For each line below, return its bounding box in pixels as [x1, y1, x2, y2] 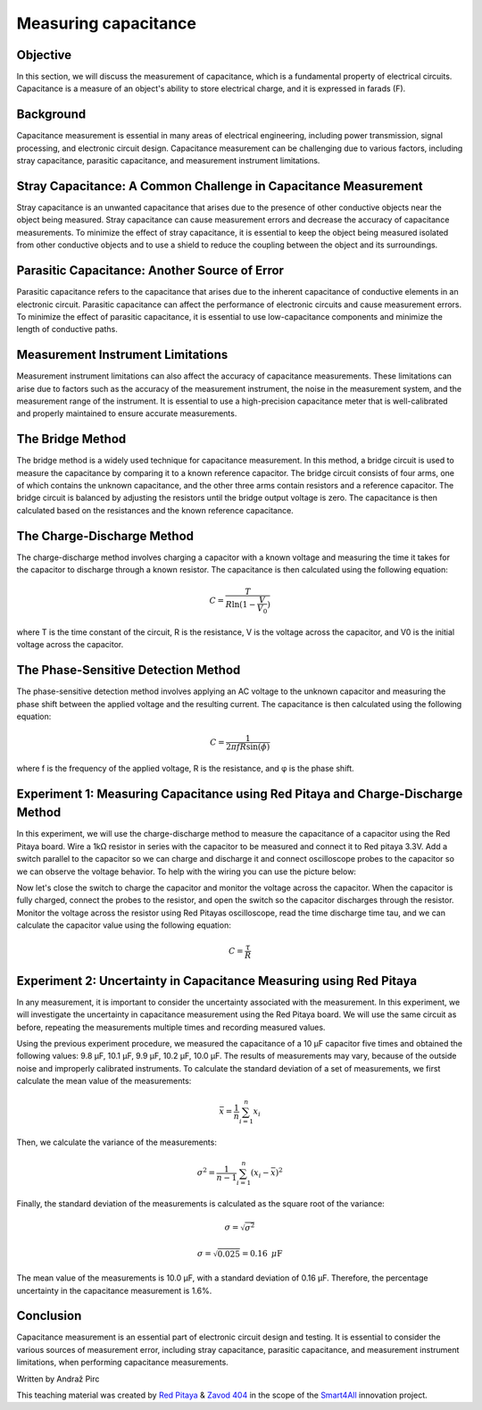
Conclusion [16, 1308, 82, 1323]
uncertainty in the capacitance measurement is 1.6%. [16, 1285, 212, 1296]
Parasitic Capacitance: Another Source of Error [16, 263, 285, 279]
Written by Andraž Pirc [16, 1373, 100, 1384]
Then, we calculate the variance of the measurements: [16, 1137, 218, 1147]
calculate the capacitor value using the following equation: [16, 920, 231, 930]
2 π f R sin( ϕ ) [226, 742, 270, 752]
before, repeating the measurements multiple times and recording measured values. [16, 1022, 326, 1032]
